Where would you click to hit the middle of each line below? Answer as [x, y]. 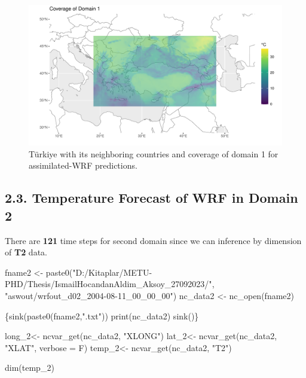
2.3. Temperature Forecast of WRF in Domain [152, 198]
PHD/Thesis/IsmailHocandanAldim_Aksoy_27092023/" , [110, 284]
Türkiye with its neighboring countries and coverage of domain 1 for [154, 153]
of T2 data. [26, 252]
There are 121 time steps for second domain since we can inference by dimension [153, 240]
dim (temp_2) [30, 368]
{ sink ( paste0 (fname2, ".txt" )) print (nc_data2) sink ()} [102, 315]
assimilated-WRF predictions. [83, 165]
